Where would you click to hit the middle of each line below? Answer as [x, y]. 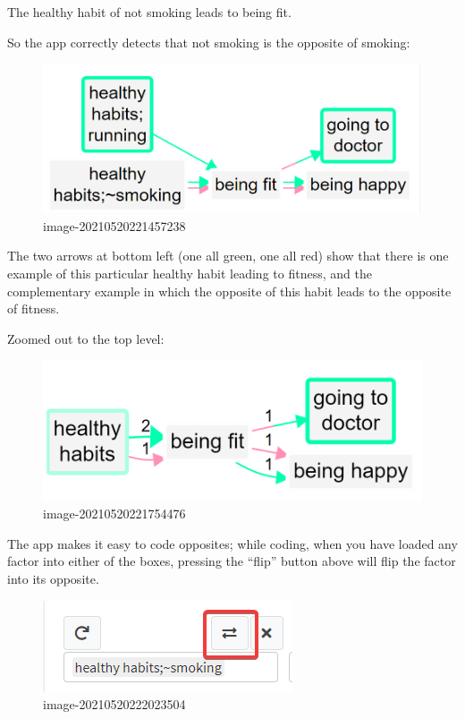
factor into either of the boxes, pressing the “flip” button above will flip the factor [232, 561]
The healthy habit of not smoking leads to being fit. [149, 12]
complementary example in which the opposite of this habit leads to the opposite [229, 291]
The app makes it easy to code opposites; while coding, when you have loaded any [232, 543]
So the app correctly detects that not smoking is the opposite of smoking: [209, 42]
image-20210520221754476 [114, 514]
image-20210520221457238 [114, 225]
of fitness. [34, 308]
